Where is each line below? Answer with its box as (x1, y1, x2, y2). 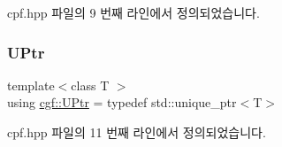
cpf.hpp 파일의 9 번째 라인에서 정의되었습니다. (7, 4, 260, 21)
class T (71, 75, 110, 94)
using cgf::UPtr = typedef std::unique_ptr (7, 93, 237, 112)
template (7, 75, 55, 94)
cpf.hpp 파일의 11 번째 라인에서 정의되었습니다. (7, 123, 266, 141)
